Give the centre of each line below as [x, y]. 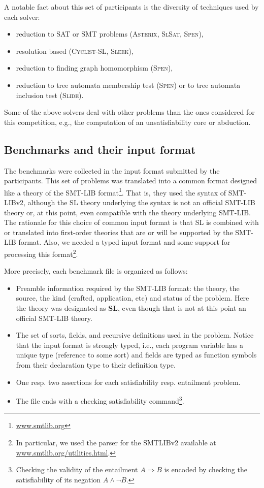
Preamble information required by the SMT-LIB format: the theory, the [128, 288]
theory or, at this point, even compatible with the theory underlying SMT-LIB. [127, 212]
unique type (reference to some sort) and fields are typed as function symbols [136, 355]
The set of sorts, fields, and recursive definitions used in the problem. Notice [135, 335]
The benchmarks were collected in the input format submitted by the [112, 170]
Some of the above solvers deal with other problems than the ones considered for [129, 112]
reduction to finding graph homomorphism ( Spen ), [94, 68]
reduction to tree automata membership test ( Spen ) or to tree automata [128, 85]
